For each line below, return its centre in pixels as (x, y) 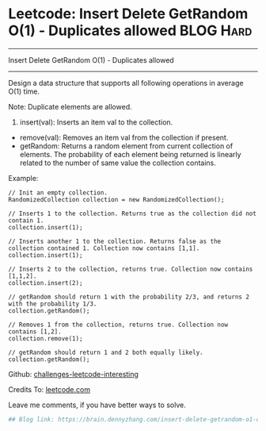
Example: (23, 178)
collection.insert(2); (46, 283)
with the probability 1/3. (53, 304)
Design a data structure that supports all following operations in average (126, 83)
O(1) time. (24, 91)
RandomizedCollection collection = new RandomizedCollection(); (116, 199)
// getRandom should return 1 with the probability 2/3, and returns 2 (129, 297)
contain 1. (26, 220)
